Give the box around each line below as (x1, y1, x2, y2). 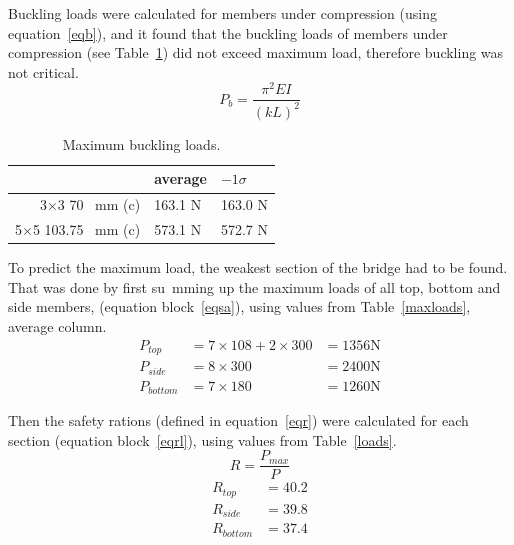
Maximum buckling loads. (62, 133, 221, 154)
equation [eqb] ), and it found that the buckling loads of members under (8, 22, 448, 43)
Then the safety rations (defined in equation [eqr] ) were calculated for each (8, 410, 469, 431)
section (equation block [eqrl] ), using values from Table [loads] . (8, 429, 397, 450)
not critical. (8, 61, 79, 82)
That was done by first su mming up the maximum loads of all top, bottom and (8, 276, 501, 297)
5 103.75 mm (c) (32, 219, 141, 240)
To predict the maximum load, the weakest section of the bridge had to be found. (8, 257, 508, 278)
